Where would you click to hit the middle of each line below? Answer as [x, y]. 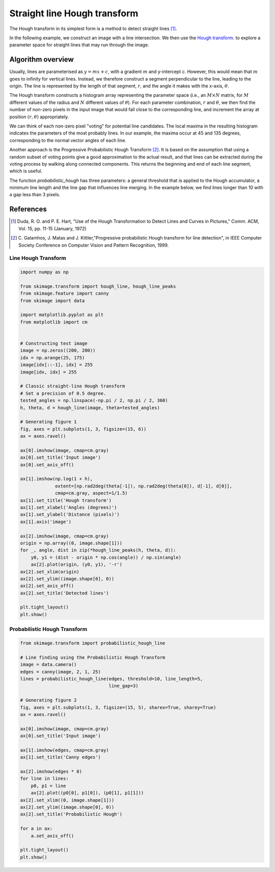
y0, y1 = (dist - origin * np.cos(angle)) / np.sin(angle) [106, 557]
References [28, 209]
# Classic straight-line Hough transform [73, 386]
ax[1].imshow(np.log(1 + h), [57, 479]
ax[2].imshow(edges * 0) [51, 772]
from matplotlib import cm [54, 322]
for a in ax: [36, 829]
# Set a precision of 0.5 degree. [63, 393]
